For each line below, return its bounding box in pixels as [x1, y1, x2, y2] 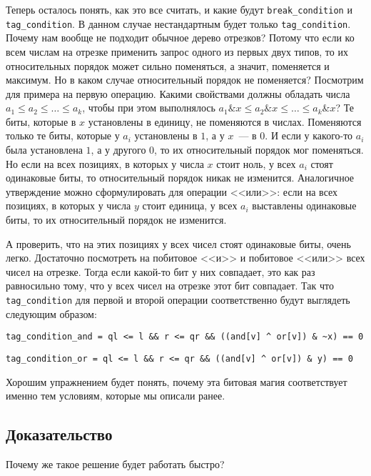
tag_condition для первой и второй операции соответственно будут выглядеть [6, 292, 350, 307]
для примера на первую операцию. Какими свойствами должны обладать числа [6, 86, 350, 101]
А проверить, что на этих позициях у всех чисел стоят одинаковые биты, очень [6, 236, 351, 251]
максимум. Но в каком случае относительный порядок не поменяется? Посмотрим [6, 72, 364, 87]
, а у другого [91, 142, 146, 157]
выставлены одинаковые [252, 198, 357, 213]
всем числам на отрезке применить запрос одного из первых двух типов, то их [6, 44, 348, 59]
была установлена [6, 142, 83, 157]
